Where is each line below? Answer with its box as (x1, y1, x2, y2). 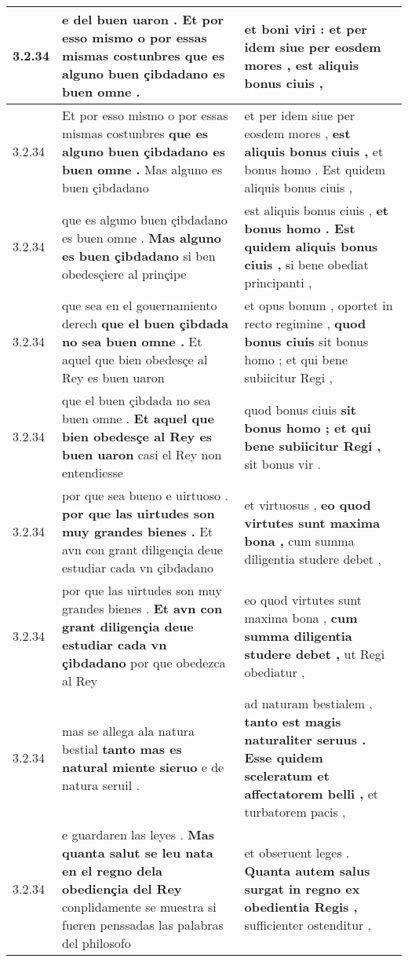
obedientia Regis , (244, 898, 358, 916)
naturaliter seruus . (244, 730, 366, 748)
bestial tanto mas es (62, 739, 182, 758)
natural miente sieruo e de (62, 757, 224, 776)
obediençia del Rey (62, 880, 182, 898)
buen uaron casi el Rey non (62, 445, 222, 463)
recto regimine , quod (244, 314, 366, 332)
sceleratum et (244, 766, 330, 785)
